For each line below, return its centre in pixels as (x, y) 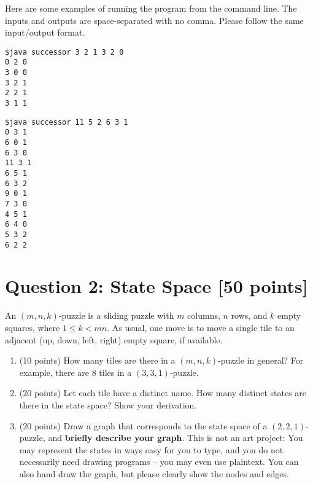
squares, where (33, 327)
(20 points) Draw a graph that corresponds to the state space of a (143, 425)
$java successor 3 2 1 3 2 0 (64, 52)
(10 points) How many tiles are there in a (97, 360)
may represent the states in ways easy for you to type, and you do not (151, 449)
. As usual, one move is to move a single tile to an (201, 327)
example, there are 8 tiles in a (75, 372)
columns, (204, 315)
